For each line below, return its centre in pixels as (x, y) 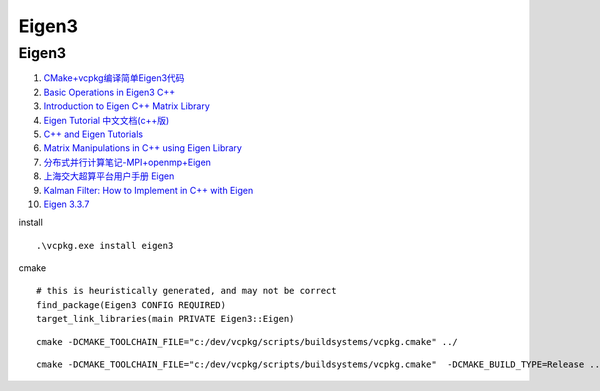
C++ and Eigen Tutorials (93, 134)
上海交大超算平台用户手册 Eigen (109, 176)
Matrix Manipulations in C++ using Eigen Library (142, 148)
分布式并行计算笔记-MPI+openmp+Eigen (127, 162)
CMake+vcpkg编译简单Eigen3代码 (114, 78)
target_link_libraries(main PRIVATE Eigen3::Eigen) (165, 319)
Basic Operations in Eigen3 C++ (109, 92)
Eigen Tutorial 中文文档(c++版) (106, 120)
